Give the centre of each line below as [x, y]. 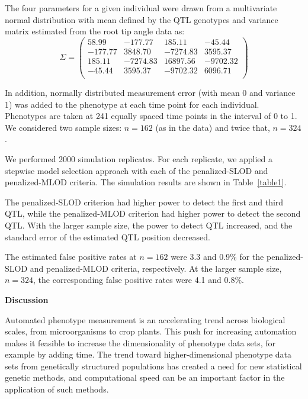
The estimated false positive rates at [71, 257]
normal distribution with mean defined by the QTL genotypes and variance [142, 19]
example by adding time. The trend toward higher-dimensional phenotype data [148, 354]
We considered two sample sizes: [63, 127]
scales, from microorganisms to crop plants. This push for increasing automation [151, 331]
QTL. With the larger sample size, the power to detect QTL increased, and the [149, 225]
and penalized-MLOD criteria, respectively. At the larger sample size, [156, 268]
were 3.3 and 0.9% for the [217, 257]
